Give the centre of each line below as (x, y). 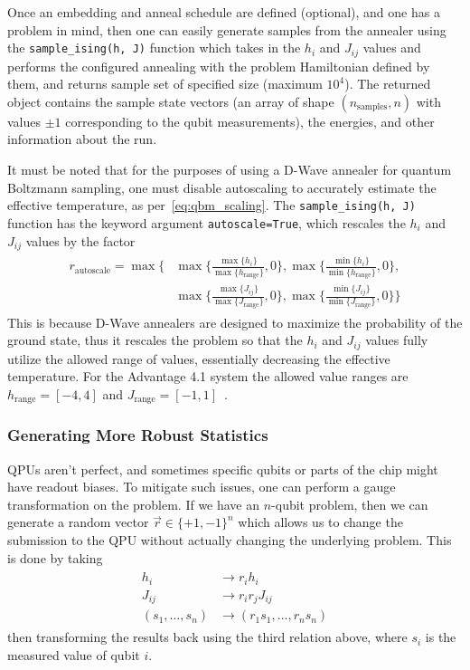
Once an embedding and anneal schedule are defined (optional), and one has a (224, 12)
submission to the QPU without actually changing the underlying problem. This (230, 540)
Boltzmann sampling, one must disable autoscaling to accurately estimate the (222, 187)
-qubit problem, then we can (350, 504)
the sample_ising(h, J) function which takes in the (154, 48)
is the (441, 637)
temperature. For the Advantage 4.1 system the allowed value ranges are (208, 376)
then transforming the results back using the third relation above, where (207, 637)
